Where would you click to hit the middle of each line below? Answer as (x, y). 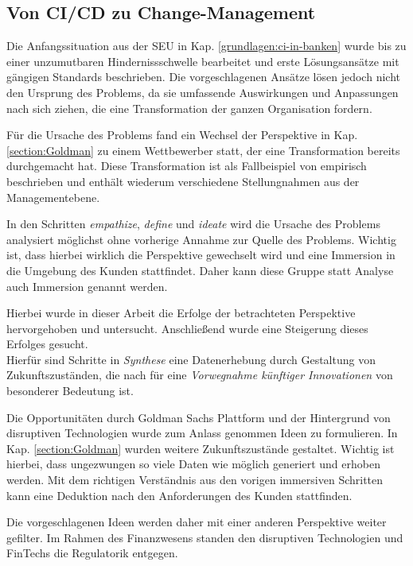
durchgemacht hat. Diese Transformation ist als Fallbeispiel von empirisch (187, 166)
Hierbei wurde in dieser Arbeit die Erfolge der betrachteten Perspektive (181, 313)
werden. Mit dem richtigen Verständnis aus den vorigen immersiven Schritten (195, 480)
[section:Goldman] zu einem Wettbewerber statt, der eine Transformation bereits (203, 150)
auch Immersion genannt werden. (87, 286)
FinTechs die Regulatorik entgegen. (92, 553)
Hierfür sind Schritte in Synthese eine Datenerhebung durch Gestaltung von (191, 359)
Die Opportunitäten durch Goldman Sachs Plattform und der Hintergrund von (199, 417)
